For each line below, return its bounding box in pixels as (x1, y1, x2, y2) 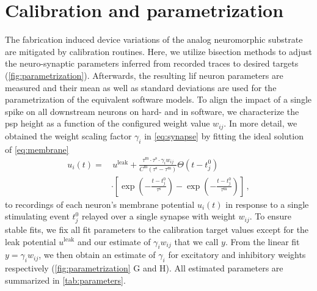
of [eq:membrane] (5, 142, 69, 155)
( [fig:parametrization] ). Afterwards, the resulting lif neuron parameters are (5, 68, 283, 81)
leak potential (5, 235, 56, 248)
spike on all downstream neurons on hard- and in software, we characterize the (5, 105, 299, 117)
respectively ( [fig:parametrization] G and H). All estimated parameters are (5, 262, 283, 274)
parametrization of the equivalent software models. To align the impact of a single (5, 93, 312, 106)
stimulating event (5, 210, 70, 223)
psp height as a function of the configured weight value (5, 117, 210, 130)
